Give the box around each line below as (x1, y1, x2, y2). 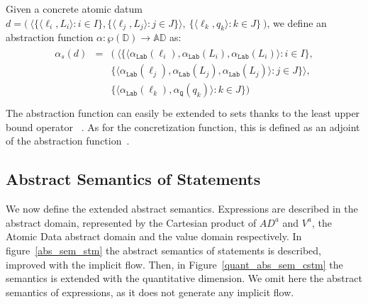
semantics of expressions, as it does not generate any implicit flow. (6, 284, 294, 299)
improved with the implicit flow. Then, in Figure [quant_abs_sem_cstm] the (6, 257, 343, 271)
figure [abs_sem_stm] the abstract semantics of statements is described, (6, 242, 321, 257)
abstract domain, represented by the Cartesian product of (6, 215, 257, 230)
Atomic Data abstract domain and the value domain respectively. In (6, 229, 302, 244)
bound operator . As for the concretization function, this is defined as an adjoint (6, 119, 360, 134)
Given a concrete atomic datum (6, 1, 143, 16)
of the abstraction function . (6, 133, 130, 148)
